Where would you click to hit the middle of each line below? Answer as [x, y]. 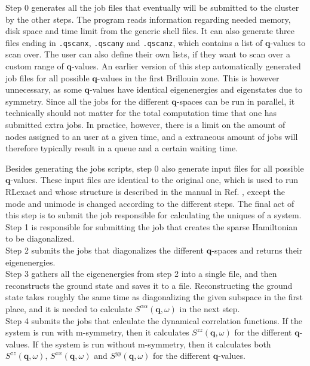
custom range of [35, 66]
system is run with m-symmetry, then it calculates [97, 332]
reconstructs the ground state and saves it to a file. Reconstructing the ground [149, 285]
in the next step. [210, 308]
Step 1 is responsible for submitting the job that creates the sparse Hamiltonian [152, 226]
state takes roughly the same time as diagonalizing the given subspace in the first [154, 297]
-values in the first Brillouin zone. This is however [188, 77]
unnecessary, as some [44, 89]
